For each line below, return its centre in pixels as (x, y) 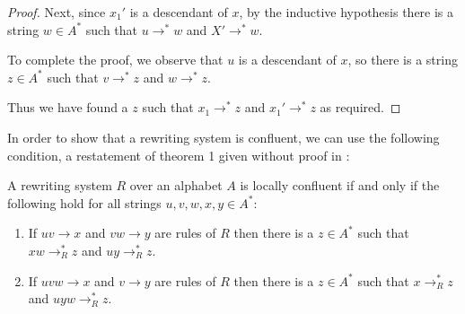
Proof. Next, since (57, 12)
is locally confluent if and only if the (340, 185)
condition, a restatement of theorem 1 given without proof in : (179, 155)
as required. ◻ (360, 107)
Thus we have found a (68, 107)
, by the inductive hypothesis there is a (347, 12)
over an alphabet (176, 185)
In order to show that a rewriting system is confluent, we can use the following (224, 137)
